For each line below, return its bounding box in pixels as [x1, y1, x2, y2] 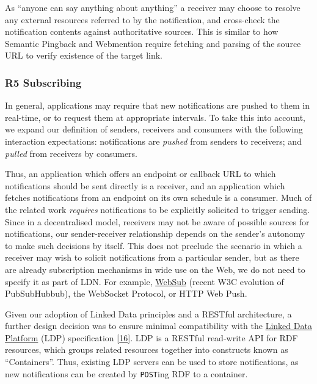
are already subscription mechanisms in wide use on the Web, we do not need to [5, 263, 305, 275]
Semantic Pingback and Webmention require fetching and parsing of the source [5, 37, 301, 49]
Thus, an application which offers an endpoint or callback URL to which [5, 167, 276, 180]
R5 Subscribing [5, 74, 82, 90]
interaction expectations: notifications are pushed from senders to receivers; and [5, 134, 302, 147]
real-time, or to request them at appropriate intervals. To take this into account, [5, 110, 306, 123]
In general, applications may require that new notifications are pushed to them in [5, 99, 310, 112]
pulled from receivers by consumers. [5, 147, 137, 159]
